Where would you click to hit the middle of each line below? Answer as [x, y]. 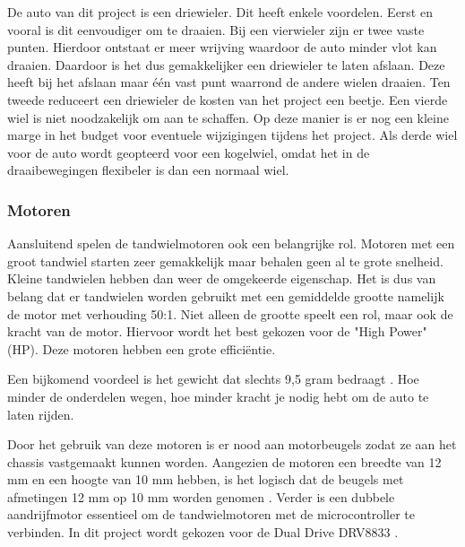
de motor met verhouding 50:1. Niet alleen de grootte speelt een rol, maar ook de [230, 313]
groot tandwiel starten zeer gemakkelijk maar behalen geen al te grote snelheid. [225, 260]
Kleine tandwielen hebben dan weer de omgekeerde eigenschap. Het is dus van [222, 278]
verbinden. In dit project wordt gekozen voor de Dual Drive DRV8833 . [203, 532]
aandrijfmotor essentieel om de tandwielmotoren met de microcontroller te [211, 514]
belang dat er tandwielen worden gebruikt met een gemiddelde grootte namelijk [226, 295]
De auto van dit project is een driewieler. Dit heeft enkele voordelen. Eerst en [220, 12]
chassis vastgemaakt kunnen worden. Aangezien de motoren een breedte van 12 [224, 461]
